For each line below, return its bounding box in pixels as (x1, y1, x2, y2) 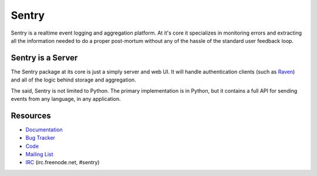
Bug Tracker (25, 134, 56, 141)
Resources (11, 110, 51, 120)
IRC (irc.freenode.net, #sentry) (25, 159, 100, 166)
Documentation (25, 126, 63, 133)
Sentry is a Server (11, 53, 78, 63)
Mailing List (25, 151, 53, 158)
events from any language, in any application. (11, 96, 121, 103)
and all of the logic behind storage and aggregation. (11, 76, 136, 83)
